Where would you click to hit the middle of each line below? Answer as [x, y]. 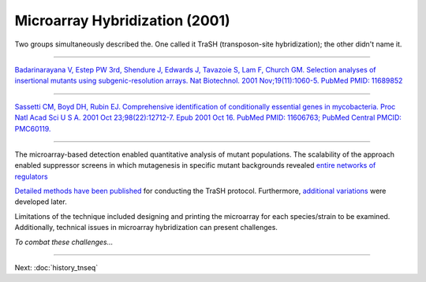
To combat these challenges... [64, 242]
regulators [31, 176]
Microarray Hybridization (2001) [122, 20]
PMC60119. [33, 128]
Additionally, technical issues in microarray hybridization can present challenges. [146, 228]
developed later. [41, 202]
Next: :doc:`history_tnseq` [56, 268]
